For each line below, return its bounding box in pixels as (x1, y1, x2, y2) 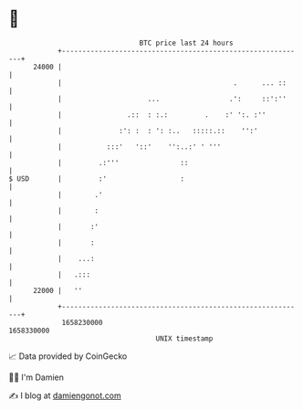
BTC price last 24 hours (139, 38, 234, 47)
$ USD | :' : (8, 173, 184, 184)
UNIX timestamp (155, 333, 214, 343)
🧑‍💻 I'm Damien (8, 372, 65, 383)
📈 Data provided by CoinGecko (8, 351, 128, 362)
